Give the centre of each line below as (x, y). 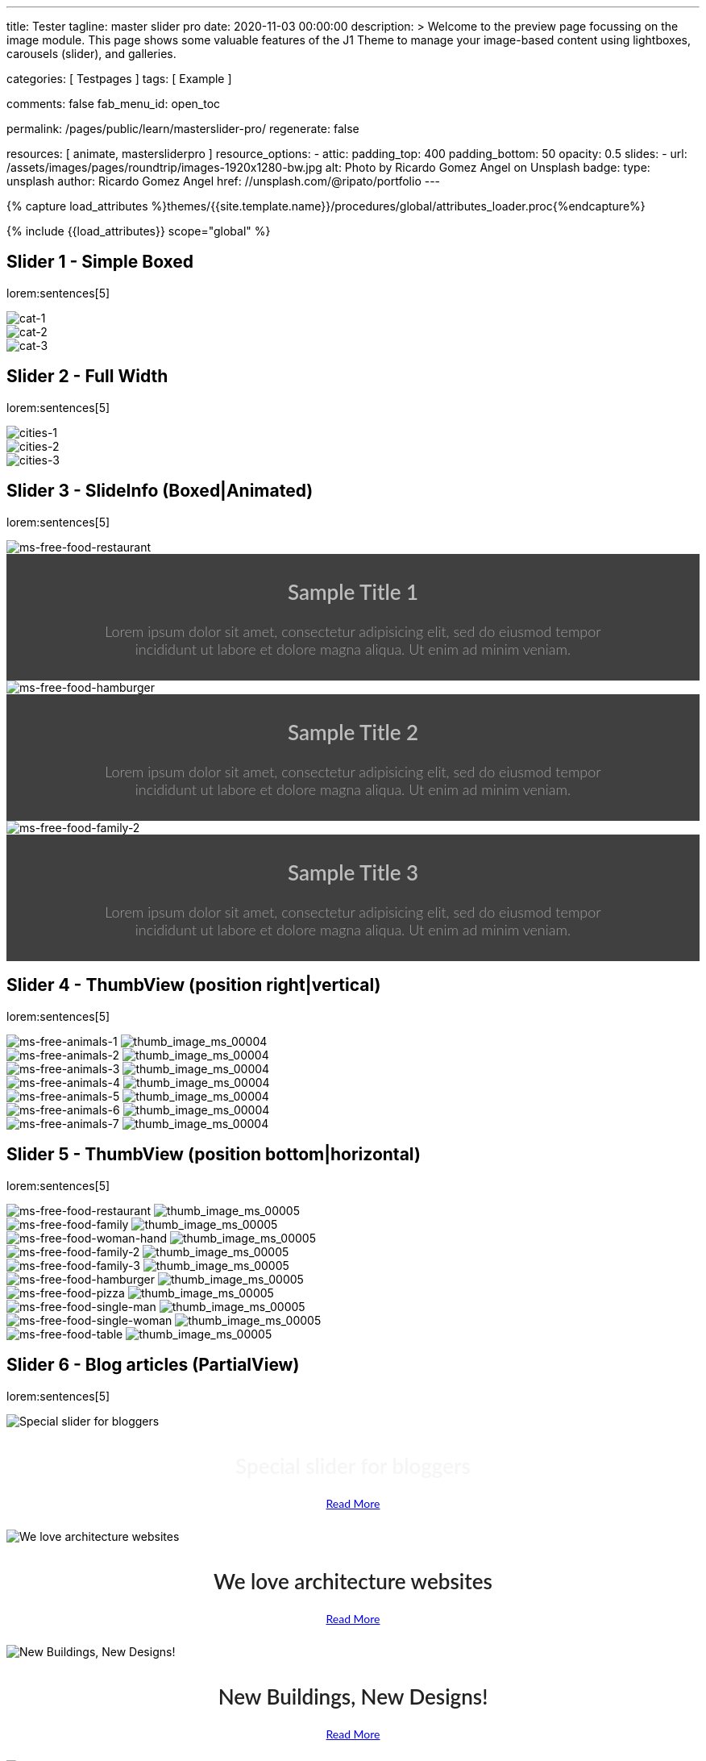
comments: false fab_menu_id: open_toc (114, 104)
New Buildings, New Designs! (353, 1697)
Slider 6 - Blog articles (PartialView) (153, 1365)
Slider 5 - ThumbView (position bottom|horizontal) (214, 1155)
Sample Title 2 (353, 733)
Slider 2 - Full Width (87, 377)
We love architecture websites (353, 1582)
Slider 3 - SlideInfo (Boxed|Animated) (160, 491)
